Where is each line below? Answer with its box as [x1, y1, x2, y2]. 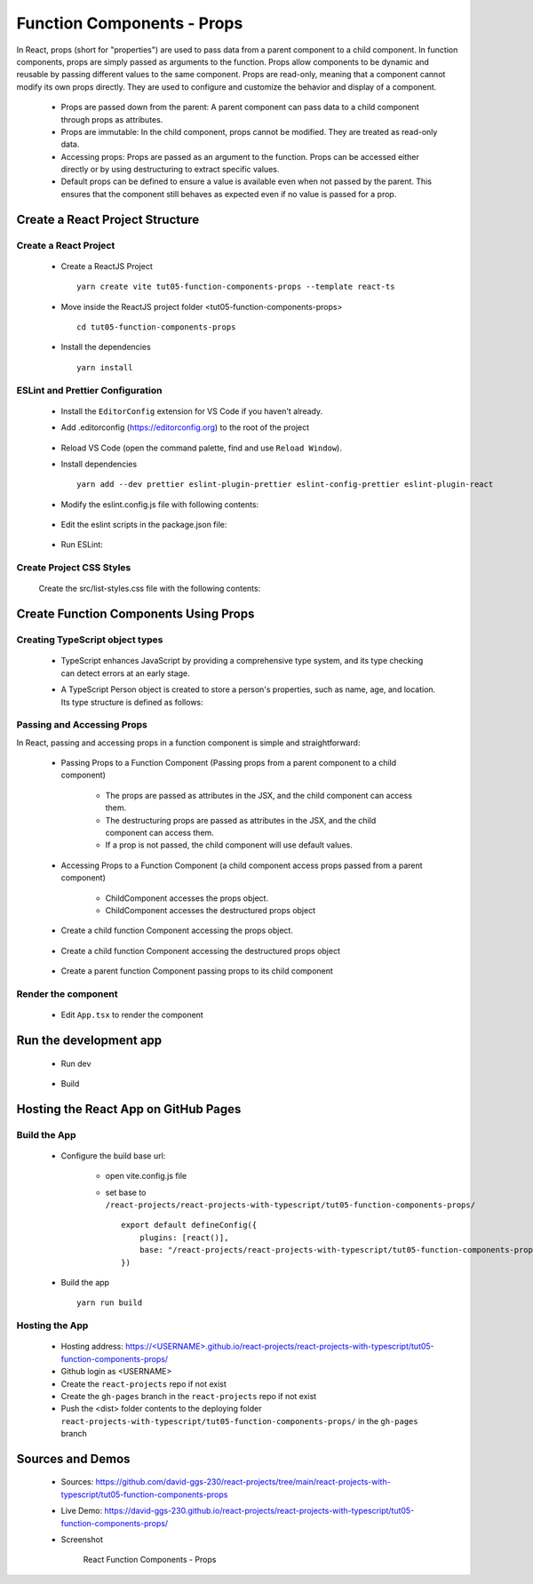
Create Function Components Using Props [16, 607, 255, 622]
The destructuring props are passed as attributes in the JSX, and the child [105, 815, 377, 825]
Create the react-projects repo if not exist [60, 1378, 227, 1389]
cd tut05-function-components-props [76, 322, 236, 332]
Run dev [60, 1058, 91, 1069]
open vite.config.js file [105, 1171, 187, 1182]
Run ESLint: [60, 539, 104, 550]
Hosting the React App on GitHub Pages [16, 1102, 242, 1117]
